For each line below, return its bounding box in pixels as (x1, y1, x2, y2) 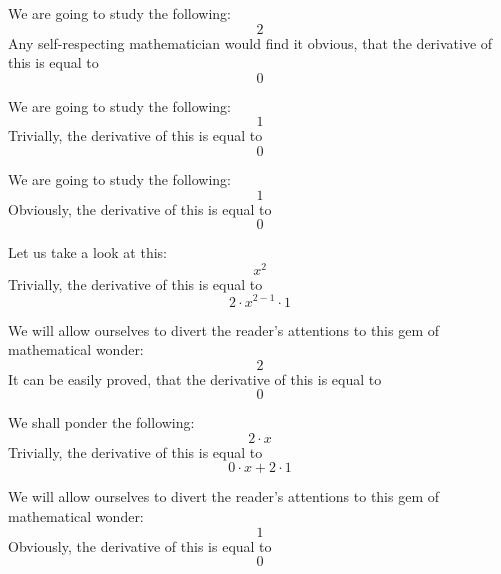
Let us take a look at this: (8, 242, 167, 263)
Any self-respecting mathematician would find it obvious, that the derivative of (8, 32, 493, 53)
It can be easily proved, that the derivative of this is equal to (8, 368, 382, 389)
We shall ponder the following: (8, 412, 195, 433)
